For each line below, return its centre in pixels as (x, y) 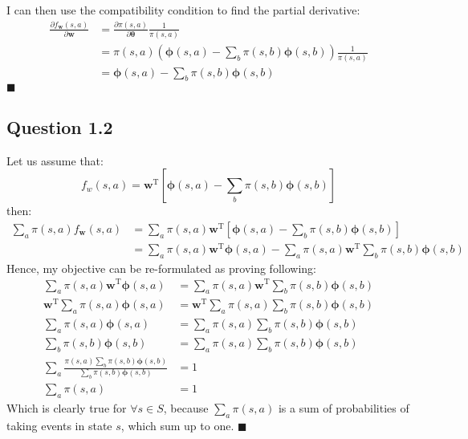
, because (186, 408)
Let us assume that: (55, 160)
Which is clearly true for (67, 408)
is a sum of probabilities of (344, 408)
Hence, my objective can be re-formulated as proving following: (161, 268)
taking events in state (59, 426)
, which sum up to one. (177, 426)
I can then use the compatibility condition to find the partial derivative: (183, 10)
